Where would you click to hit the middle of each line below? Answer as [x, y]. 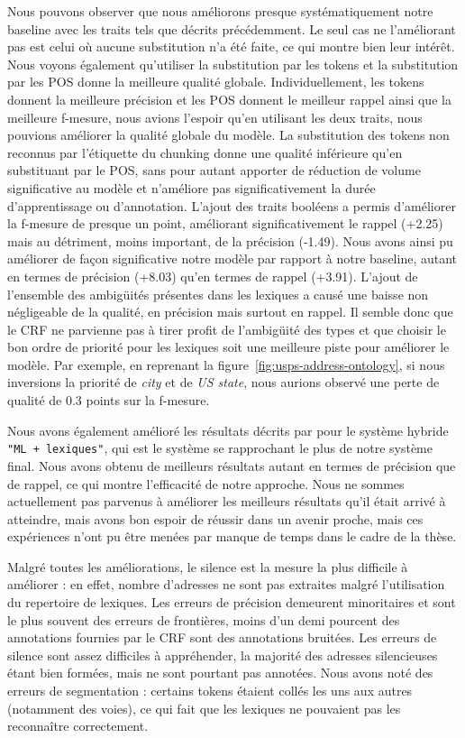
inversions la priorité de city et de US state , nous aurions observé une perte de [223, 382]
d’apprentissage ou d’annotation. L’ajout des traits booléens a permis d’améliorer [232, 205]
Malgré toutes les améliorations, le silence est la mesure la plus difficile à [208, 566]
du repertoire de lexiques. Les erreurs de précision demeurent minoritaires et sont [232, 602]
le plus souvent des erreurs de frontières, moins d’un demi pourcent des [204, 619]
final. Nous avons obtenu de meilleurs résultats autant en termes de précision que [232, 465]
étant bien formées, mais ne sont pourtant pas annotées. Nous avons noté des [220, 673]
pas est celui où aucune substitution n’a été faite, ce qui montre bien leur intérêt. [231, 46]
